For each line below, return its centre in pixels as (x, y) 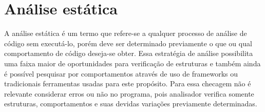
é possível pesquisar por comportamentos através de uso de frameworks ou (121, 73)
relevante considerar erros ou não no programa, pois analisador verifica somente (129, 93)
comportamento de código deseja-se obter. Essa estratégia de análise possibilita (129, 53)
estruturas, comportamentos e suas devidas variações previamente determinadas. (131, 104)
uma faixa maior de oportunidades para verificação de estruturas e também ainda (132, 63)
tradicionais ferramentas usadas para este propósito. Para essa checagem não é (128, 83)
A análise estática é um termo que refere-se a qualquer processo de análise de (126, 33)
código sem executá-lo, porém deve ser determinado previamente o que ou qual (128, 43)
